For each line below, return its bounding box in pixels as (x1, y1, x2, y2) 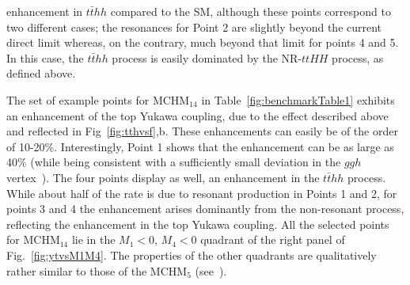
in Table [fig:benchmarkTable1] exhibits (201, 91, 395, 108)
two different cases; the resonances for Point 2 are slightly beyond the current (6, 18, 382, 35)
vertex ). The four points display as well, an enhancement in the (6, 169, 320, 185)
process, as (332, 49, 384, 66)
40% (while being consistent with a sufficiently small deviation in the (6, 154, 341, 170)
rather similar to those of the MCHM (6, 262, 188, 279)
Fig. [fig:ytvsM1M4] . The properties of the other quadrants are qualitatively (6, 246, 377, 263)
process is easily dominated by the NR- (112, 49, 302, 66)
